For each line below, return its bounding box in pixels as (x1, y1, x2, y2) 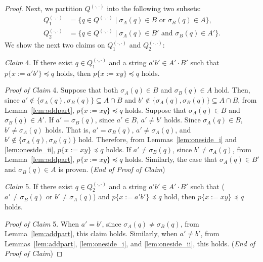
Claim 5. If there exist (5, 181, 73, 191)
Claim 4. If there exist (5, 57, 73, 67)
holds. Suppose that (125, 104, 187, 115)
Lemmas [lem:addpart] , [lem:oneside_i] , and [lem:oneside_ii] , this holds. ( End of (5, 238, 255, 248)
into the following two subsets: (107, 3, 201, 13)
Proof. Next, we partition (5, 3, 82, 13)
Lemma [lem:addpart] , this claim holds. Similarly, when (5, 228, 178, 239)
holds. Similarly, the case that (125, 154, 217, 164)
